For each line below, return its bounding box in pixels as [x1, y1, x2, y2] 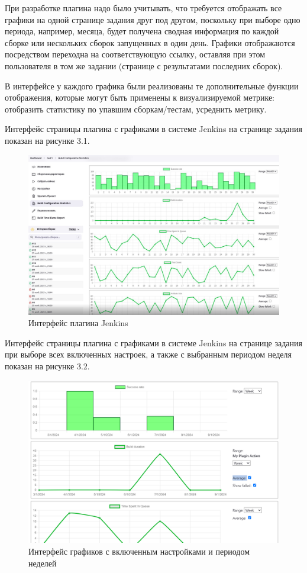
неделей [28, 556, 57, 569]
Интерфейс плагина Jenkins [28, 317, 128, 329]
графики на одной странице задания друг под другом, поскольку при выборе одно [5, 13, 300, 25]
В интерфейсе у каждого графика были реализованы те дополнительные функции [5, 79, 299, 92]
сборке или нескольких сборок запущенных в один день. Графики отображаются [5, 36, 295, 49]
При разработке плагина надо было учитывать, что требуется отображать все [5, 2, 282, 14]
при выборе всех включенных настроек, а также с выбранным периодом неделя [5, 348, 292, 360]
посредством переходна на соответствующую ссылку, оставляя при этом [5, 48, 266, 60]
